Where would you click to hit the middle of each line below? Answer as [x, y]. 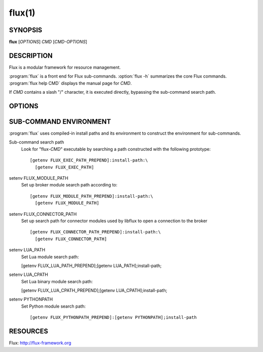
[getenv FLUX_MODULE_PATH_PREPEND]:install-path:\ [92, 196]
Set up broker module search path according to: [69, 185]
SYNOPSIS [26, 30]
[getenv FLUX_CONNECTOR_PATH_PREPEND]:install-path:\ [95, 232]
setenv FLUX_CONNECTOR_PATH [43, 214]
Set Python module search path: [54, 306]
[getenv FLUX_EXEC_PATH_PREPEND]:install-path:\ [89, 160]
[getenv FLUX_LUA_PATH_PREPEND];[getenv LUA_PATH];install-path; [91, 266]
